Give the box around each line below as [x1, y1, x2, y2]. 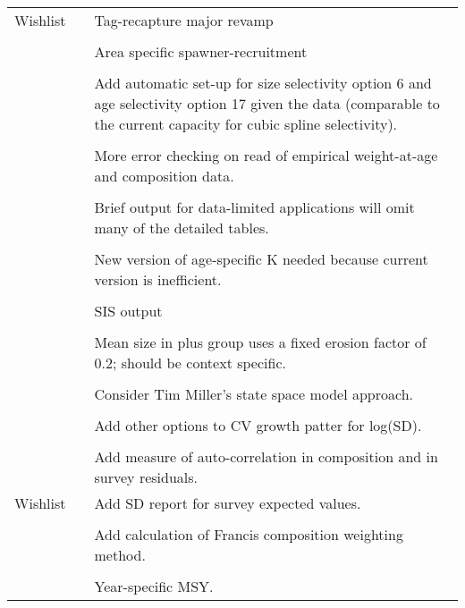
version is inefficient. [94, 269, 222, 290]
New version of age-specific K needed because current [94, 249, 428, 269]
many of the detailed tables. [94, 217, 269, 238]
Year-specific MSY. [94, 576, 214, 596]
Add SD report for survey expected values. [94, 493, 361, 513]
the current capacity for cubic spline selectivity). [94, 114, 398, 134]
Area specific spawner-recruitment [94, 41, 308, 62]
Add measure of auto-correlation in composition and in [94, 446, 438, 467]
